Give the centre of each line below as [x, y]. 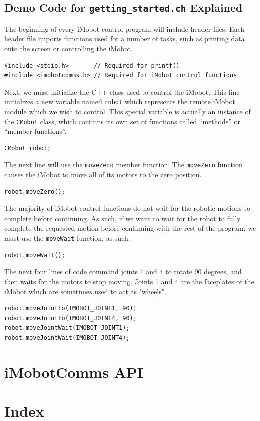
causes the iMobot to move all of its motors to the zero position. [103, 175]
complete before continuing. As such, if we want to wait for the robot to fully [122, 218]
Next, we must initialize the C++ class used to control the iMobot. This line [122, 91]
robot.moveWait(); [35, 255]
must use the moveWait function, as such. [67, 238]
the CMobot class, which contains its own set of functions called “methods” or [122, 121]
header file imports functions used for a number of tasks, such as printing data [124, 38]
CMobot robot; [28, 148]
